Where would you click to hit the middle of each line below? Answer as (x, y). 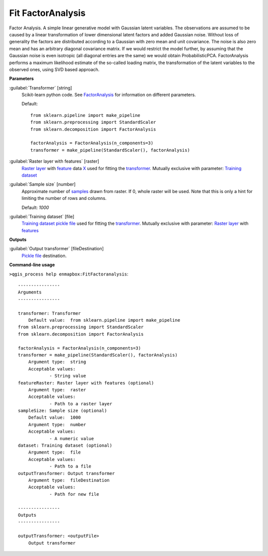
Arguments (30, 292)
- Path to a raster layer (81, 404)
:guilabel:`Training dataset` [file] (42, 216)
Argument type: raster (57, 390)
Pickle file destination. (44, 256)
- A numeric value (72, 438)
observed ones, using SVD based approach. (54, 69)
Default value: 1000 (55, 417)
